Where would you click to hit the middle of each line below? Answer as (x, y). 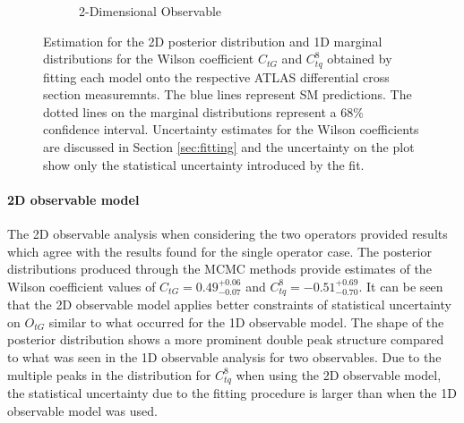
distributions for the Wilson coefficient (149, 59)
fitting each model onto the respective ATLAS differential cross (216, 76)
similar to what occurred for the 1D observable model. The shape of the (246, 321)
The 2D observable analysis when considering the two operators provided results (228, 233)
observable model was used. (82, 410)
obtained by (360, 59)
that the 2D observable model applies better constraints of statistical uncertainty (229, 305)
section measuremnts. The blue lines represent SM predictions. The (228, 94)
